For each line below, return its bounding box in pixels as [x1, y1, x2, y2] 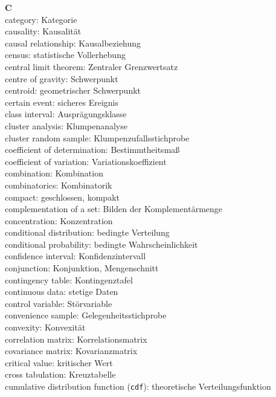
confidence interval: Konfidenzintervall [5, 250, 146, 262]
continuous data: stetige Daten [5, 285, 118, 298]
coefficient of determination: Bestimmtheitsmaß [5, 143, 180, 156]
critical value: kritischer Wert [5, 356, 113, 369]
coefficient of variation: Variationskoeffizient [5, 155, 167, 167]
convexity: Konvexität [5, 321, 86, 334]
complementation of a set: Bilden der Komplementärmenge [5, 202, 223, 215]
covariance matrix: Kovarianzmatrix [5, 344, 138, 357]
